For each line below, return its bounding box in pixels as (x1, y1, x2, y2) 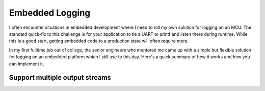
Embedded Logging (9, 7, 91, 18)
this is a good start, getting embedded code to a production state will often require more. (9, 38, 189, 44)
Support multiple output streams (9, 73, 111, 82)
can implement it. (9, 61, 44, 67)
